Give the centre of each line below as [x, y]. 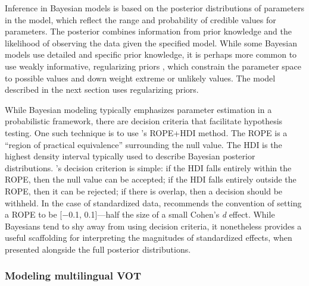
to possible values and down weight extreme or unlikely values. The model [140, 78]
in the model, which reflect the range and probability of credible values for [141, 19]
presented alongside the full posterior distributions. [98, 249]
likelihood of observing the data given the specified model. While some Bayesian [151, 43]
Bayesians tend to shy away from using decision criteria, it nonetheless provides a [153, 226]
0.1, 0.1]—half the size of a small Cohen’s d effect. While [172, 214]
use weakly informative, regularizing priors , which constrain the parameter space [153, 66]
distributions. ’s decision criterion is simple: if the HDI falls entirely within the [148, 167]
